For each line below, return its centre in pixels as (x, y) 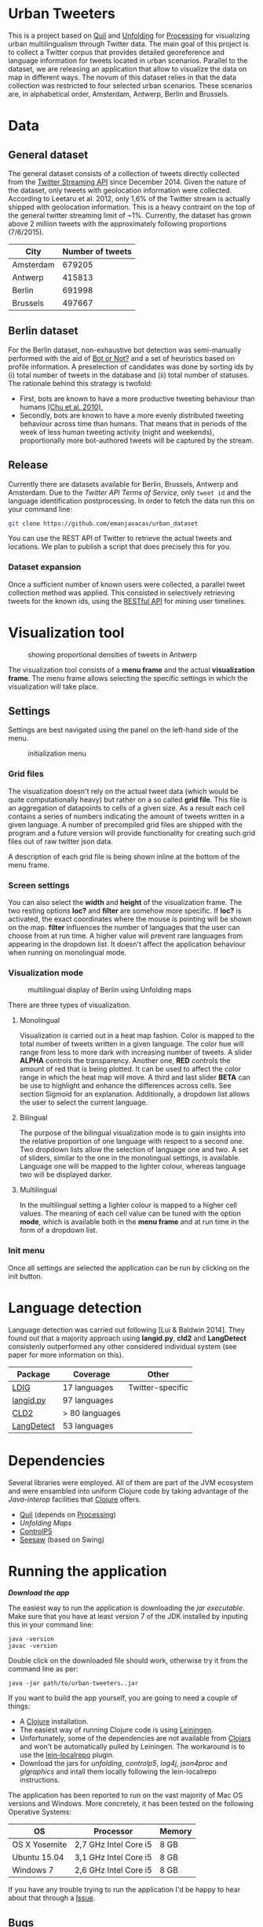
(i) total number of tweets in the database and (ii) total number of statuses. (129, 375)
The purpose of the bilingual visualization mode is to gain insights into (132, 1133)
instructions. (40, 1780)
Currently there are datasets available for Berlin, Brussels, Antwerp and (123, 484)
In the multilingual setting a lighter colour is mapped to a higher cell (128, 1205)
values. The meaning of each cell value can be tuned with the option (130, 1214)
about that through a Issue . (52, 1898)
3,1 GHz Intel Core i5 (113, 1858)
